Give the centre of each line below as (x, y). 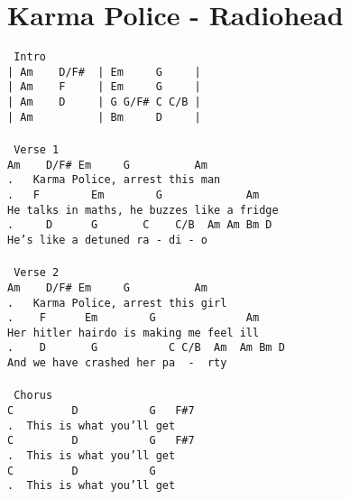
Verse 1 (37, 150)
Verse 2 (37, 273)
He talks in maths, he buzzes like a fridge (143, 210)
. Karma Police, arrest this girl (117, 303)
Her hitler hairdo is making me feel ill (134, 333)
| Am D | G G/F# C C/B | (104, 102)
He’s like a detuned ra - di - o (107, 240)
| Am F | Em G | (104, 87)
